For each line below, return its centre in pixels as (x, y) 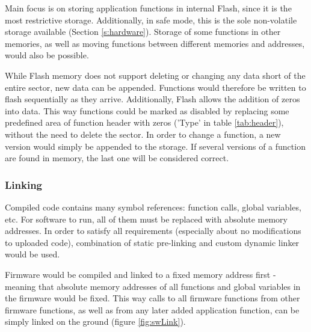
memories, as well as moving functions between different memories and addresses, (155, 43)
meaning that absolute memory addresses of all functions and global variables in (153, 286)
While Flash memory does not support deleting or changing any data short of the (155, 75)
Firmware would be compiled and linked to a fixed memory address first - (140, 274)
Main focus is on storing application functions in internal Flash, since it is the (148, 8)
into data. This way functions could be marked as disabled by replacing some (147, 110)
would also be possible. (47, 55)
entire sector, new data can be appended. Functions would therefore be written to (155, 87)
